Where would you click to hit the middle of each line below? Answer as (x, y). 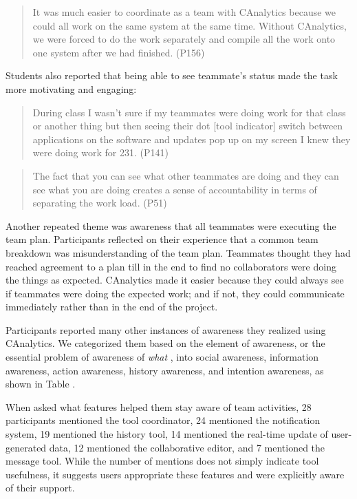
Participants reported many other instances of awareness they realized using (166, 329)
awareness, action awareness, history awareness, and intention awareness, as (165, 370)
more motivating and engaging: (71, 88)
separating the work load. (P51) (100, 203)
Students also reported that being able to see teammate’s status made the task (172, 75)
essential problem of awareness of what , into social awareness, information (162, 357)
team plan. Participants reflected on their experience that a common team (162, 239)
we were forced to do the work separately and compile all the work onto (184, 39)
